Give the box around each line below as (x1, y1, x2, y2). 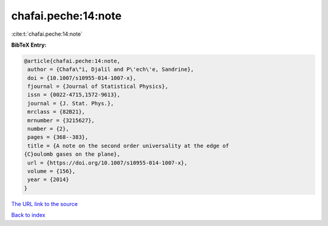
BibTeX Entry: (11, 41, 47, 48)
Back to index (11, 211, 46, 219)
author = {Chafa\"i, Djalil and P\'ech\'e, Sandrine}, (27, 66, 194, 73)
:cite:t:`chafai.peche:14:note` (11, 30, 83, 38)
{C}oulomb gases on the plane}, (24, 151, 121, 158)
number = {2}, (27, 125, 69, 133)
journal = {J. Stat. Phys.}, (27, 100, 114, 107)
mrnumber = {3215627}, (27, 117, 95, 124)
